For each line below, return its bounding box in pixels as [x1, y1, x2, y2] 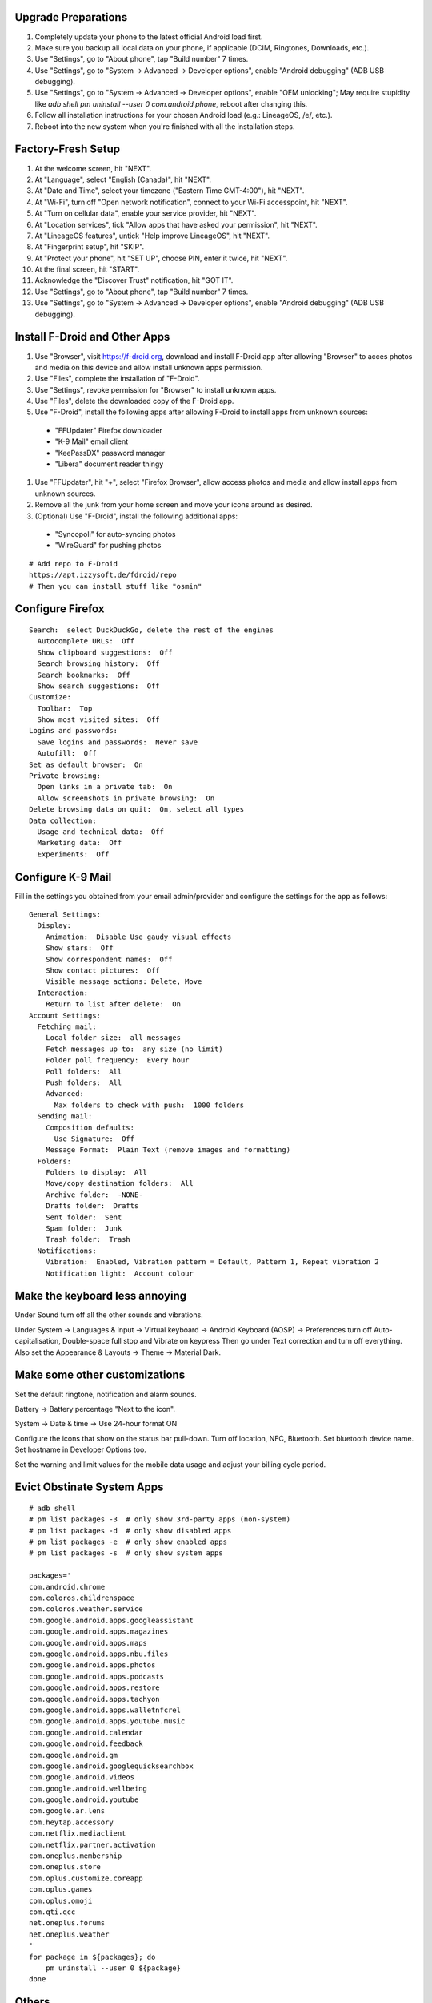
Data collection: [29, 816, 97, 825]
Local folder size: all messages [45, 1034, 182, 1042]
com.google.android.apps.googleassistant [29, 1615, 194, 1625]
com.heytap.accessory [29, 1817, 114, 1827]
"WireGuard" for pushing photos [54, 541, 162, 550]
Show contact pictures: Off [45, 966, 160, 975]
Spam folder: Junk [45, 1224, 122, 1233]
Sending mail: [37, 1112, 93, 1121]
